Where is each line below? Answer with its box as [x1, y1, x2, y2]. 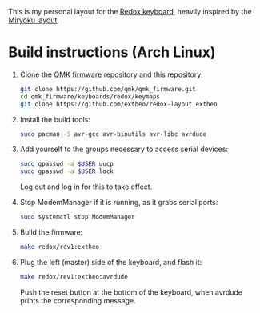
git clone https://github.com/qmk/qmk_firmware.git [19, 85, 196, 93]
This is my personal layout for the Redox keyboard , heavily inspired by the [8, 7, 252, 16]
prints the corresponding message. [19, 295, 136, 305]
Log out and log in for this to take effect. [19, 182, 153, 191]
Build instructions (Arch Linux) [8, 43, 216, 62]
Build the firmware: [19, 227, 83, 237]
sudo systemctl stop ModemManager [19, 213, 135, 221]
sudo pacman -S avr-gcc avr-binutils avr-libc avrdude [19, 130, 207, 138]
